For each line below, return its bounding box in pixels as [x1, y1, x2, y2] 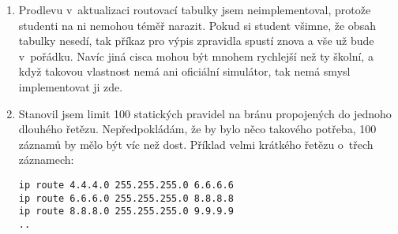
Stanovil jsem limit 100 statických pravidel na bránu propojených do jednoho [18, 105, 392, 121]
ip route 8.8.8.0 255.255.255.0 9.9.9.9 [18, 206, 234, 217]
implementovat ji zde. [18, 78, 123, 95]
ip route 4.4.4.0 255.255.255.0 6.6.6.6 [18, 179, 234, 191]
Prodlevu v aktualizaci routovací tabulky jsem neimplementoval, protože [18, 2, 371, 17]
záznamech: [18, 151, 74, 168]
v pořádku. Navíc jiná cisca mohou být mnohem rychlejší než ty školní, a [18, 47, 374, 64]
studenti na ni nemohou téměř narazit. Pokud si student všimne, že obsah [18, 17, 376, 33]
